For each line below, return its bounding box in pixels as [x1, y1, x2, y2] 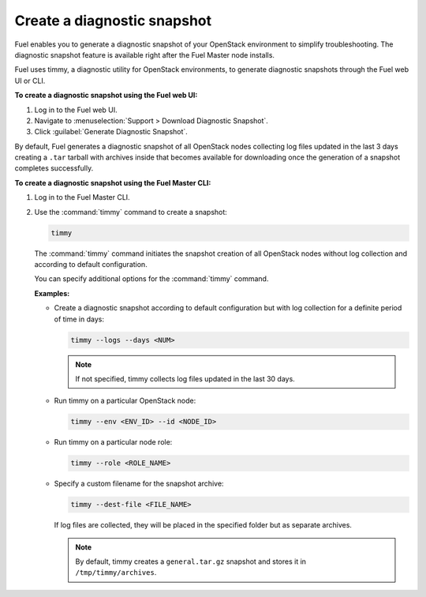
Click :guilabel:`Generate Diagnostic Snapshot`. [34, 127, 189, 137]
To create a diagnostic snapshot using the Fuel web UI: [14, 91, 198, 100]
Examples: [34, 288, 70, 298]
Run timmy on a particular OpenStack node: [54, 396, 196, 406]
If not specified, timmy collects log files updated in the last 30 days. [75, 374, 295, 383]
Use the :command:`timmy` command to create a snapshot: [34, 207, 228, 216]
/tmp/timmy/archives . [75, 568, 157, 577]
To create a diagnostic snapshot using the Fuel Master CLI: [14, 178, 211, 187]
